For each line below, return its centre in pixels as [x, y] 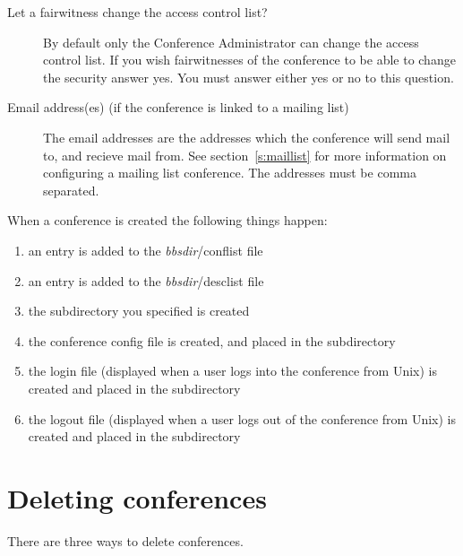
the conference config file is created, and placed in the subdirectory [212, 340]
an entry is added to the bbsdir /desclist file [146, 280]
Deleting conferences [137, 497]
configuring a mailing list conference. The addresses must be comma [230, 173]
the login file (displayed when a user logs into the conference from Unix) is [232, 371]
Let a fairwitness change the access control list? [137, 12]
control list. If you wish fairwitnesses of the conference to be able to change [249, 60]
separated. [71, 190]
